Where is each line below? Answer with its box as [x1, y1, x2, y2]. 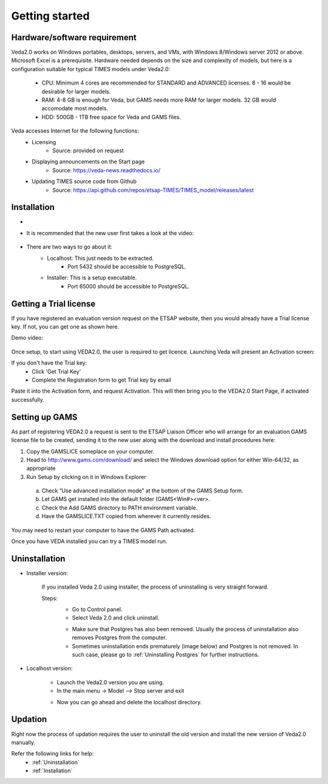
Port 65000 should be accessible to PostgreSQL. [67, 282, 190, 290]
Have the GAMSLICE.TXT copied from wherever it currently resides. [41, 513, 211, 520]
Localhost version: [26, 665, 73, 672]
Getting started [11, 9, 90, 23]
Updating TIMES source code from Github [32, 178, 137, 185]
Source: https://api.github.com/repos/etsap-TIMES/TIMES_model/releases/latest [52, 186, 255, 194]
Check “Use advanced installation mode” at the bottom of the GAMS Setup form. [41, 487, 244, 494]
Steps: [41, 594, 58, 602]
